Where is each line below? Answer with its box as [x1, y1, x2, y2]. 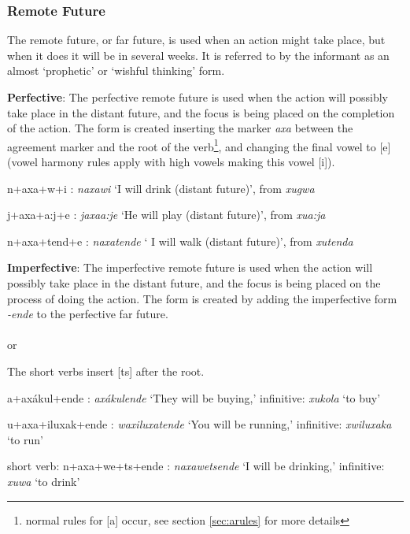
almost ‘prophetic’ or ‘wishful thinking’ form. [7, 62, 225, 79]
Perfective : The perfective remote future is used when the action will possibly [7, 89, 388, 105]
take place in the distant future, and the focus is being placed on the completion [7, 104, 395, 121]
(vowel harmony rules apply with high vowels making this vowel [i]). [7, 154, 335, 170]
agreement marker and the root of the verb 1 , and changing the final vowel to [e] [7, 135, 391, 154]
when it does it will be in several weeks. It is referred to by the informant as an [7, 46, 390, 63]
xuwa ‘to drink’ [7, 473, 80, 489]
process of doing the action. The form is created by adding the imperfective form [7, 290, 397, 306]
